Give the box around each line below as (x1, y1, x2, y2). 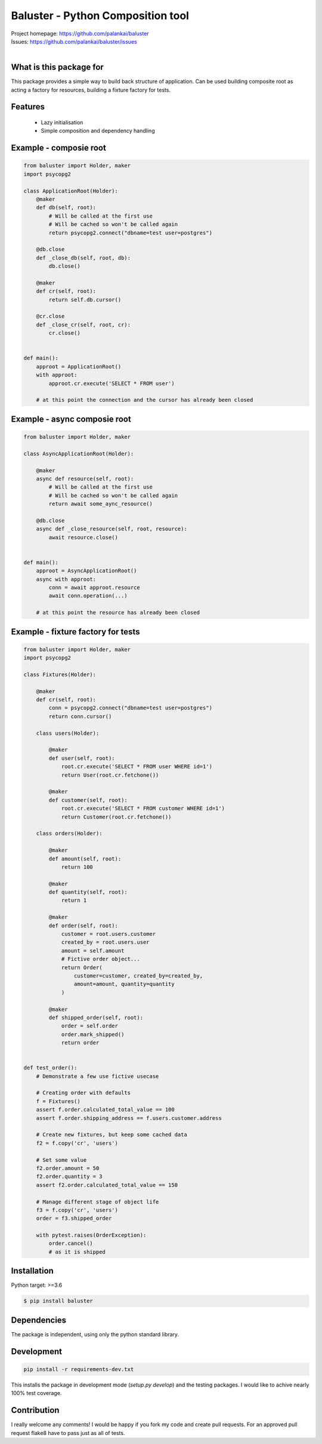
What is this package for (11, 62, 104, 72)
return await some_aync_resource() (48, 500, 153, 508)
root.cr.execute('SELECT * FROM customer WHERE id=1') (61, 805, 225, 812)
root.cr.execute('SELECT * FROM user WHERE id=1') (61, 763, 213, 770)
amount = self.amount (61, 947, 125, 954)
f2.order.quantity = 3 (36, 1173, 103, 1180)
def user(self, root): (48, 755, 116, 762)
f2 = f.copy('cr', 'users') (36, 1140, 119, 1146)
